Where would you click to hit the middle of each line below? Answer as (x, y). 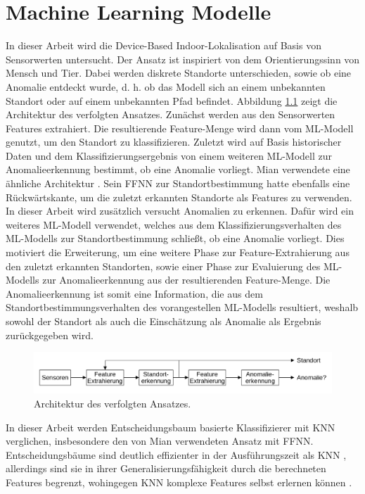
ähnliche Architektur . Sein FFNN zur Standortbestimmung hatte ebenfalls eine (178, 183)
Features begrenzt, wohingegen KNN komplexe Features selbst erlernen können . (179, 482)
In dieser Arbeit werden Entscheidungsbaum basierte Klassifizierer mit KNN (171, 427)
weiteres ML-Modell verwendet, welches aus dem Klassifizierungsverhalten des (174, 224)
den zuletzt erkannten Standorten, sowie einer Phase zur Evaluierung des (163, 266)
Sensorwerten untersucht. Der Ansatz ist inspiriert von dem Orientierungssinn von (183, 59)
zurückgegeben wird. (50, 335)
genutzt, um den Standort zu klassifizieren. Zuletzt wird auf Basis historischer (174, 142)
